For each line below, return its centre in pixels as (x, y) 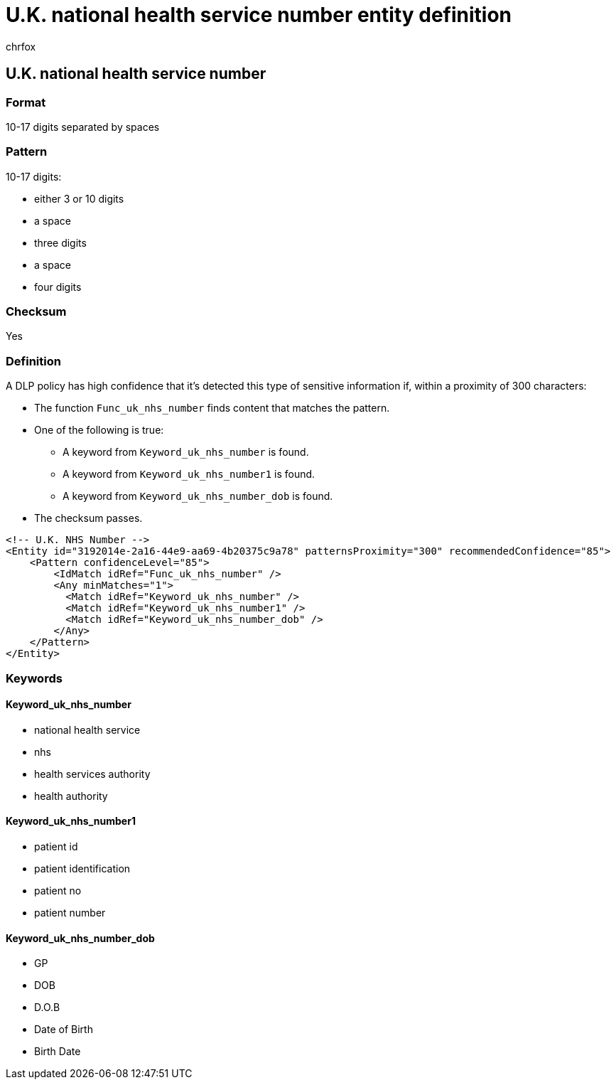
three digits (60, 242)
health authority (71, 796)
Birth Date (58, 1052)
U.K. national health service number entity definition (259, 15)
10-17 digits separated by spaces (83, 127)
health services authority (92, 774)
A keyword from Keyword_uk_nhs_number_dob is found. (198, 496)
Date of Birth (64, 1030)
